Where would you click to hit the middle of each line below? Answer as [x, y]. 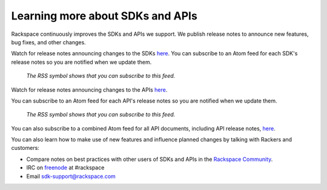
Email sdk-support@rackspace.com [71, 176]
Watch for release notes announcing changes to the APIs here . [89, 90]
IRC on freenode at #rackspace [65, 168]
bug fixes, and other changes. [48, 42]
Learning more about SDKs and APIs [104, 16]
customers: [25, 148]
